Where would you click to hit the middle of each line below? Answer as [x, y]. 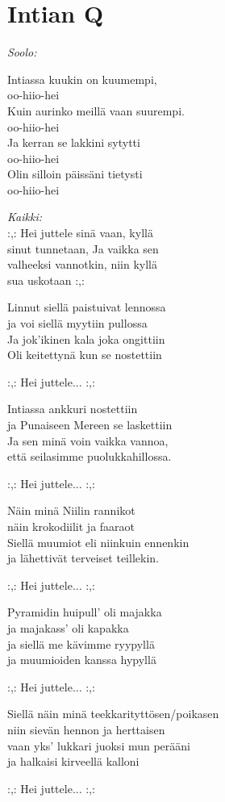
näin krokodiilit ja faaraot [71, 526]
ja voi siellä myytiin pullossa [77, 323]
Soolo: [22, 52]
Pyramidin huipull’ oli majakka [85, 612]
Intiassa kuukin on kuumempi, [82, 79]
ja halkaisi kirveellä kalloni [73, 761]
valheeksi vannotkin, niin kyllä [83, 264]
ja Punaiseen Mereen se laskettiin [90, 424]
